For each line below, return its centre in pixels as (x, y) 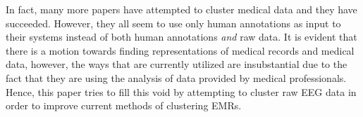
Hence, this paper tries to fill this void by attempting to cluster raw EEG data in (181, 91)
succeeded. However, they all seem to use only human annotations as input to (173, 23)
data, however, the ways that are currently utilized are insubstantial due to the (177, 64)
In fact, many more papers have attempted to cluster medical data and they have (181, 9)
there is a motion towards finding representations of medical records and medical (180, 50)
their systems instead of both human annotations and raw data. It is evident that (181, 37)
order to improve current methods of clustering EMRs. (124, 105)
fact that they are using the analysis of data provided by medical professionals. (176, 77)
